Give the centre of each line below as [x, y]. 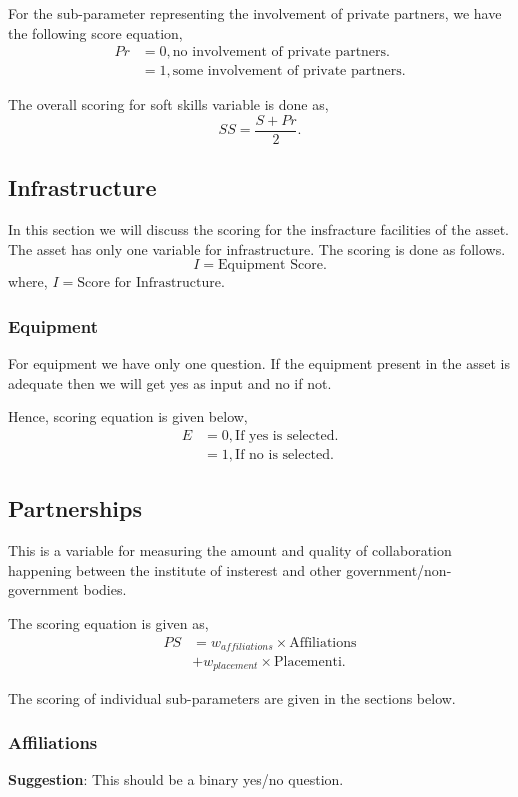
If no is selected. [284, 454]
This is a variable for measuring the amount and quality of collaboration [230, 550]
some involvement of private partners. [289, 71]
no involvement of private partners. [281, 52]
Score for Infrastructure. [151, 283]
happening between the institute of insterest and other [175, 569]
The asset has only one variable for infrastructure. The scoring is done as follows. [257, 248]
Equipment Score [270, 265]
